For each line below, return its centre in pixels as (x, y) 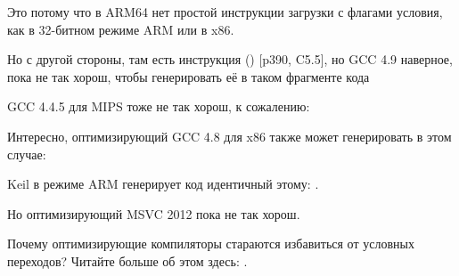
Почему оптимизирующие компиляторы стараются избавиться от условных (211, 244)
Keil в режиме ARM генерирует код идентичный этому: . (163, 184)
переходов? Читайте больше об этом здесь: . (127, 260)
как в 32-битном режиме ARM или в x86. (121, 29)
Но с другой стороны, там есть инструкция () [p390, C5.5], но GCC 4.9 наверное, (230, 59)
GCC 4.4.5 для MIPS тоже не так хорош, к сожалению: (159, 106)
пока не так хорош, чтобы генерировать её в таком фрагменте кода (189, 76)
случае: (27, 154)
